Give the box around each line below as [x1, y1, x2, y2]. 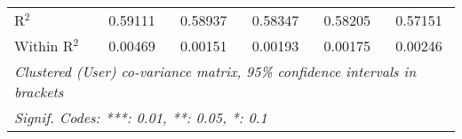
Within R [14, 35, 74, 56]
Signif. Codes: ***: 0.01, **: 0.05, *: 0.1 [14, 107, 267, 127]
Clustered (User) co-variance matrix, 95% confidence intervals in [14, 61, 417, 81]
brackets [14, 81, 64, 102]
